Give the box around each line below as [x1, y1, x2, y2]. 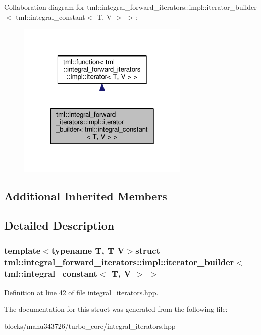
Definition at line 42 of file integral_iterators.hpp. [4, 287, 159, 297]
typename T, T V [51, 244, 125, 256]
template [4, 244, 41, 256]
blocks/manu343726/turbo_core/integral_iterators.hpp [4, 321, 176, 331]
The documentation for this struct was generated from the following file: [4, 304, 228, 314]
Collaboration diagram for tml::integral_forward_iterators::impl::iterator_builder [4, 2, 257, 12]
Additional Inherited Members [4, 188, 167, 203]
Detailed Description [4, 217, 115, 233]
